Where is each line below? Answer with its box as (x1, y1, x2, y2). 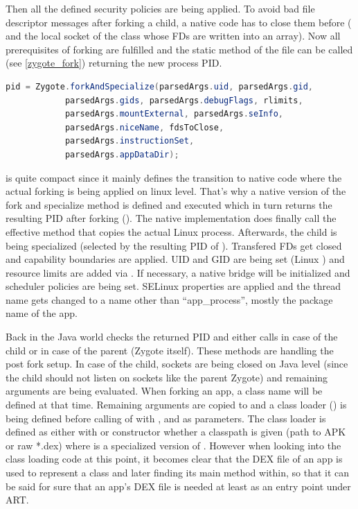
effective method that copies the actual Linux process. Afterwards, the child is (6, 224, 337, 239)
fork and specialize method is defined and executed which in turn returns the (6, 197, 332, 212)
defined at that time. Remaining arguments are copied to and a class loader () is (6, 397, 347, 412)
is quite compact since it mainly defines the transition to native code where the (6, 170, 342, 184)
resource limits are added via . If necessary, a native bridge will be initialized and (6, 265, 350, 279)
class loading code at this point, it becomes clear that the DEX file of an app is (6, 451, 343, 466)
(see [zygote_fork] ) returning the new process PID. (6, 55, 222, 70)
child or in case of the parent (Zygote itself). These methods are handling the (6, 343, 334, 357)
